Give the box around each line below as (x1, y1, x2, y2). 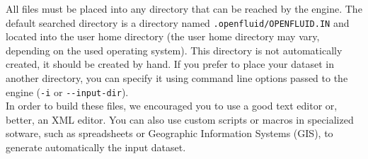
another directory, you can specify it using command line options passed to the (6, 71, 348, 86)
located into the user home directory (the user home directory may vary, (6, 29, 320, 44)
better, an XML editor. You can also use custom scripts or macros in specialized (6, 112, 354, 126)
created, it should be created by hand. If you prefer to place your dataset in (6, 57, 334, 71)
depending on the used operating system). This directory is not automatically (6, 42, 343, 57)
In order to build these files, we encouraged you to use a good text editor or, (6, 98, 338, 113)
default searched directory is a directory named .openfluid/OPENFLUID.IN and (6, 15, 350, 30)
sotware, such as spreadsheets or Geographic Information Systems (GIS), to (6, 126, 333, 141)
